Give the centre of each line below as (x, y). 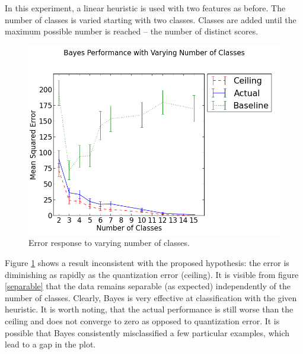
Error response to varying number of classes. (109, 243)
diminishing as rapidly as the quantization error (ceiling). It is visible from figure (152, 274)
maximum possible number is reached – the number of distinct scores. (132, 31)
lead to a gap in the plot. (50, 344)
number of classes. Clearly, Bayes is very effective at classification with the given (151, 297)
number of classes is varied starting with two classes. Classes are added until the (151, 19)
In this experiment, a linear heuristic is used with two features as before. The (145, 8)
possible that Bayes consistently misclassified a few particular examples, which (147, 332)
